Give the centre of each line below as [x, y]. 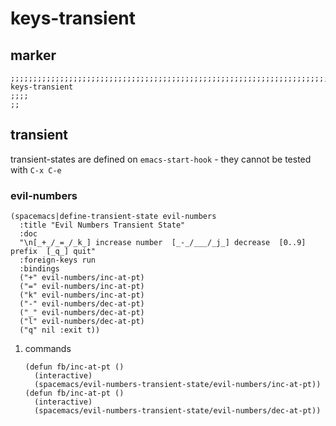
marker [33, 55]
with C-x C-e [36, 169]
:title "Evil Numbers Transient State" [102, 225]
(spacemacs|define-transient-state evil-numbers [113, 217]
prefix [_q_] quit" [53, 252]
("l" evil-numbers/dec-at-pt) [82, 322]
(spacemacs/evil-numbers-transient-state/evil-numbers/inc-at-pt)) [178, 385]
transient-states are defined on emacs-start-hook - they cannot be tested [161, 159]
